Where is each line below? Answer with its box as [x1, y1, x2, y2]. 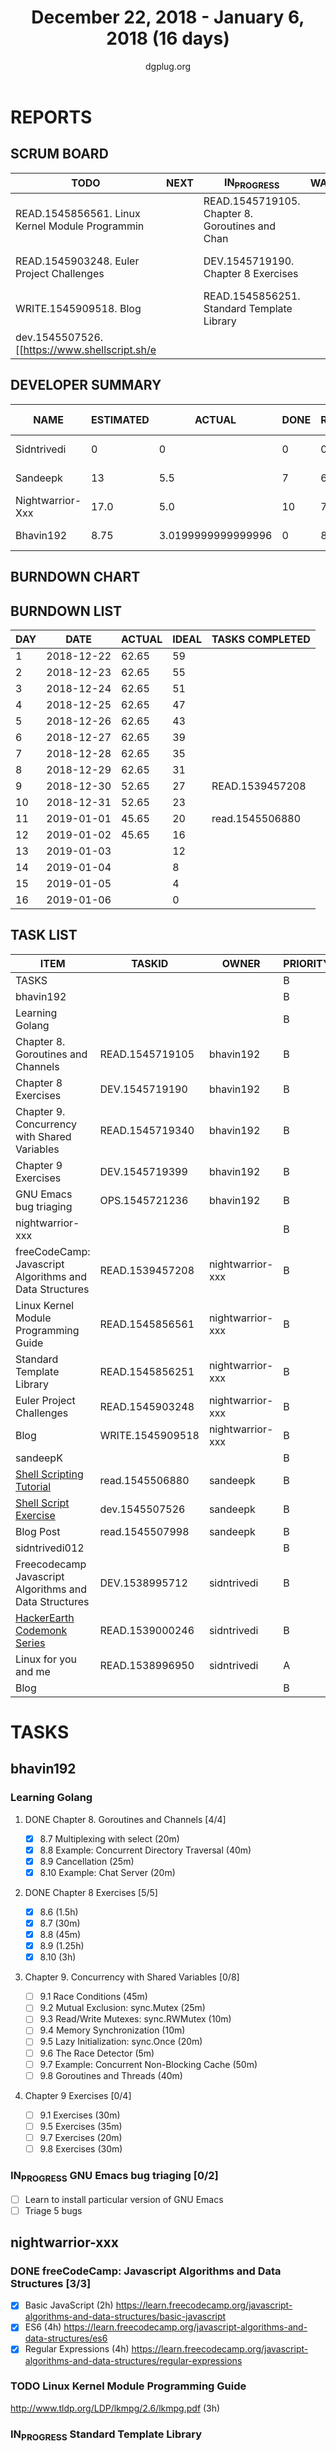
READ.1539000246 [99, 1623, 195, 1637]
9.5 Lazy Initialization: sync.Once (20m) [39, 2036, 203, 2048]
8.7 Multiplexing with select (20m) [39, 1832, 180, 1845]
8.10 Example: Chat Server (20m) [39, 1866, 176, 1878]
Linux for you [15, 1652, 77, 1666]
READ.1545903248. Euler [15, 254, 140, 268]
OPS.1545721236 [99, 1193, 189, 1207]
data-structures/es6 [24, 2332, 108, 2345]
